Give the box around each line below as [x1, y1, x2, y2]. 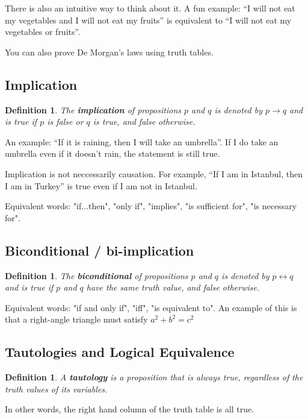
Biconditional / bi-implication [5, 241, 194, 259]
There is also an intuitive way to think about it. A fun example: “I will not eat [5, 2, 295, 14]
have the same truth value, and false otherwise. [86, 281, 260, 294]
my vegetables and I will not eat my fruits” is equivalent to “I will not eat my [5, 13, 292, 26]
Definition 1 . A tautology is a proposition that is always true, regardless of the [5, 371, 303, 383]
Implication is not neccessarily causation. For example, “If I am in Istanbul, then [5, 167, 303, 180]
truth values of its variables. [5, 382, 108, 395]
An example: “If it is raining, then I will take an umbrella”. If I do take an [5, 135, 279, 148]
